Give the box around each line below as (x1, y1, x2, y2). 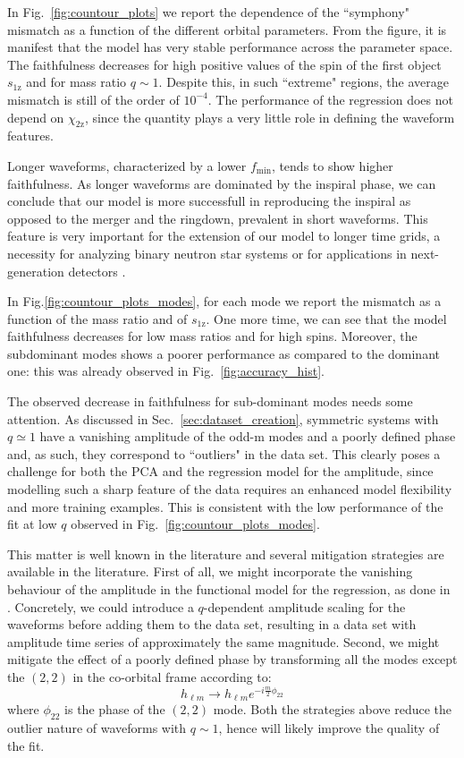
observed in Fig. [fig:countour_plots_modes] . (71, 515, 320, 533)
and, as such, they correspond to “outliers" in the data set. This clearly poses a (7, 444, 441, 463)
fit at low (7, 515, 57, 533)
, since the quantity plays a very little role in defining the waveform (84, 107, 455, 126)
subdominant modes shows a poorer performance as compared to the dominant (7, 344, 440, 362)
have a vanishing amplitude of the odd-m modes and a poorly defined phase (39, 427, 456, 446)
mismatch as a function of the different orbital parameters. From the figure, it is (7, 20, 447, 38)
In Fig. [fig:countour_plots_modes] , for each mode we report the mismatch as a (7, 292, 442, 311)
